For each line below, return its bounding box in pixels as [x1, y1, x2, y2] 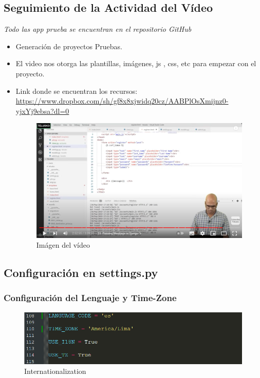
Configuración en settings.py [4, 265, 158, 281]
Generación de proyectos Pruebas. [15, 41, 122, 51]
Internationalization [24, 366, 86, 376]
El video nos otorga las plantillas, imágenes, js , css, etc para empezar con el [15, 58, 256, 69]
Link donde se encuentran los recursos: [15, 85, 138, 96]
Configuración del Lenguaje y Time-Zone [4, 291, 177, 304]
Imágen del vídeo [36, 240, 90, 250]
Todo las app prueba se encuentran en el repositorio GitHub [4, 24, 192, 34]
